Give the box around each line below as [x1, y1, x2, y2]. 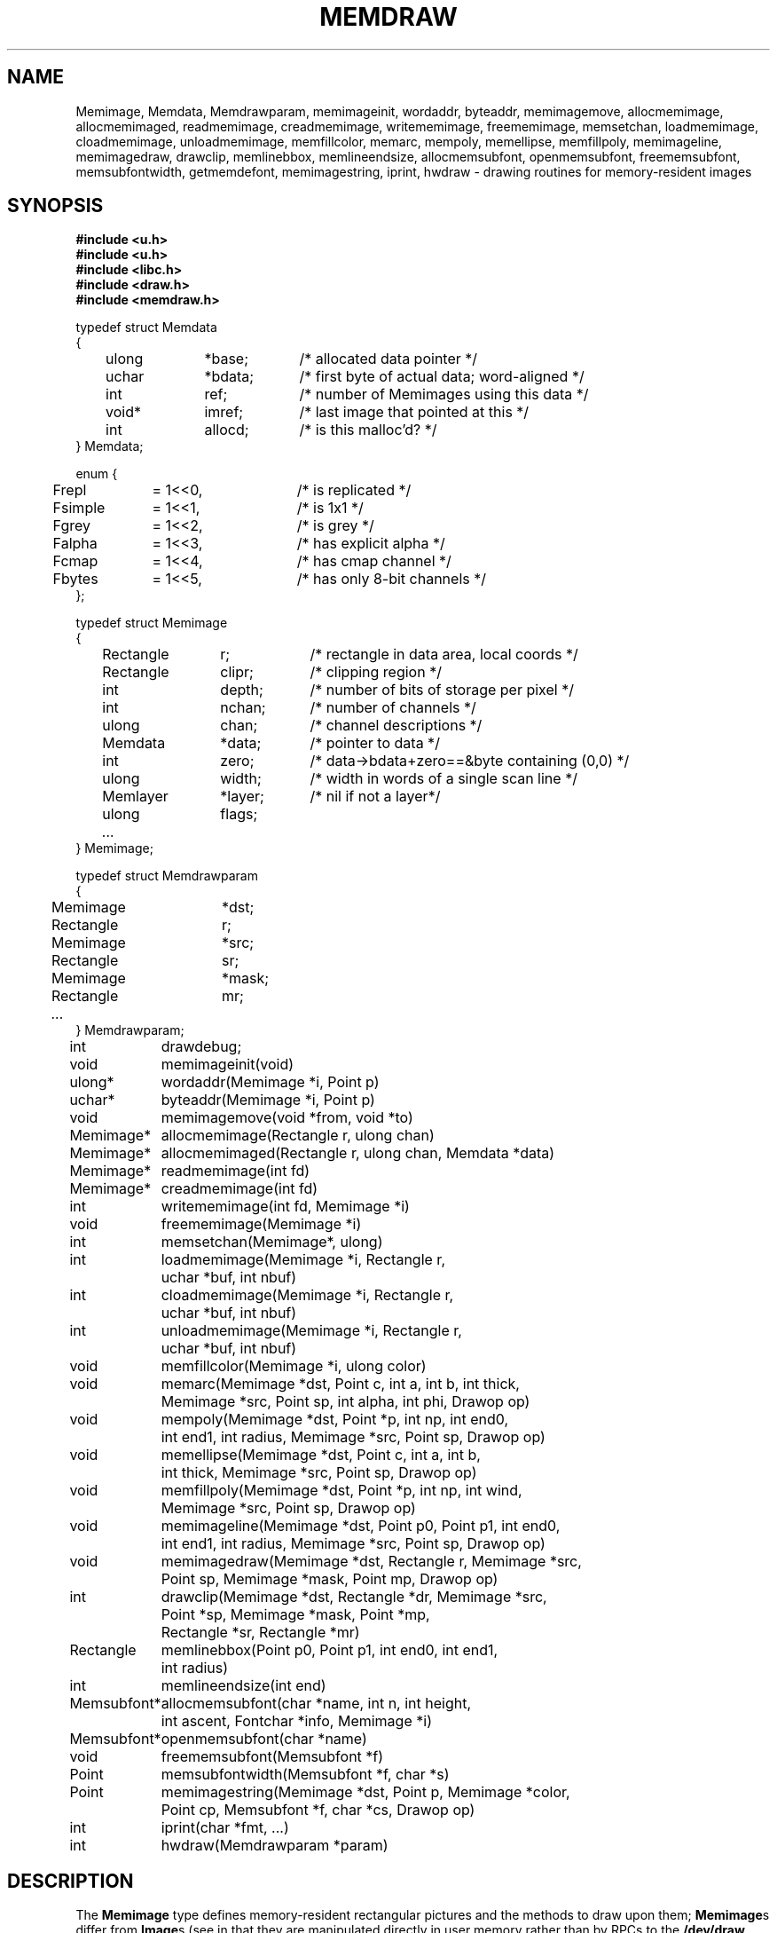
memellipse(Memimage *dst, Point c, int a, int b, [161, 1446, 481, 1464]
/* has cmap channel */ [296, 552, 451, 571]
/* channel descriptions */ [310, 716, 483, 735]
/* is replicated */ [296, 481, 412, 500]
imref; [204, 403, 244, 422]
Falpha [52, 534, 98, 553]
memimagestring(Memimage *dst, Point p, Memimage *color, [161, 1783, 570, 1802]
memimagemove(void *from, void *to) [161, 1109, 413, 1127]
